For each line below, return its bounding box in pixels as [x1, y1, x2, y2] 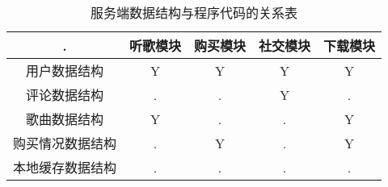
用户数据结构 [26, 61, 104, 80]
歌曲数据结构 [26, 110, 104, 128]
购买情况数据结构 [13, 134, 117, 152]
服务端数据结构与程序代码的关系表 [91, 3, 298, 22]
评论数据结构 [26, 85, 104, 104]
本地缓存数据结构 [13, 158, 117, 177]
